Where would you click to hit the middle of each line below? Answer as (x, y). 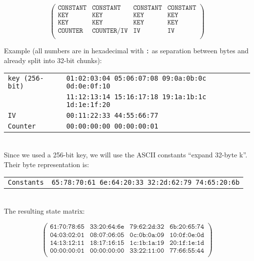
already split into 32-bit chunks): (53, 60)
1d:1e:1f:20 (88, 105)
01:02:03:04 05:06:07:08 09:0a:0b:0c (136, 78)
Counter (22, 126)
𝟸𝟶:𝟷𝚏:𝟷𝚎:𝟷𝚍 (187, 243)
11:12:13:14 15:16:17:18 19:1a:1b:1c (136, 97)
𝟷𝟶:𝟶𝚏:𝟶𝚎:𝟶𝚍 (187, 235)
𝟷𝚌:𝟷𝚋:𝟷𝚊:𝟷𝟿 (147, 243)
